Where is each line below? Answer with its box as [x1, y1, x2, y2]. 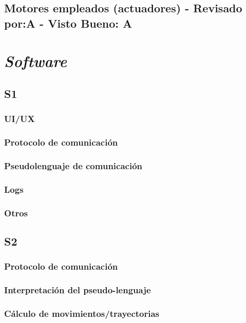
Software [4, 50, 67, 72]
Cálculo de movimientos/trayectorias [4, 307, 160, 319]
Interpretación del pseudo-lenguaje [4, 284, 151, 296]
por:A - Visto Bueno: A [4, 15, 133, 31]
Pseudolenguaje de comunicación [4, 159, 142, 172]
